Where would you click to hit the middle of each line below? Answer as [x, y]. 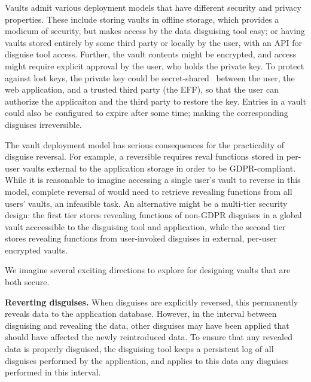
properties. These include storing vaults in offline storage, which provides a [142, 19]
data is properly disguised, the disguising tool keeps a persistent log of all [139, 349]
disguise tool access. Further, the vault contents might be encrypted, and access [151, 54]
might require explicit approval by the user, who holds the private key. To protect [155, 65]
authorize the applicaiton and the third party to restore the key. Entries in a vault [155, 101]
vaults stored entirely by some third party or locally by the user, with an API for [154, 42]
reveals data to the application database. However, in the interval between [141, 314]
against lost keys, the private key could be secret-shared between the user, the [150, 77]
